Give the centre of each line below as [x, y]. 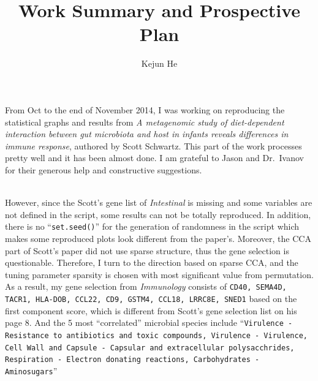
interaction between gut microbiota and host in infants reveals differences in [147, 134]
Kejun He [159, 63]
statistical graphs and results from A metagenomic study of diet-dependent [145, 122]
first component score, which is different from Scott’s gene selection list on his [151, 310]
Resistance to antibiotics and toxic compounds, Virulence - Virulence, [156, 335]
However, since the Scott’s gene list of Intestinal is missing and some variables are [159, 202]
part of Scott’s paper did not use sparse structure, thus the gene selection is [147, 250]
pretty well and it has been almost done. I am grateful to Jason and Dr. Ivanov [155, 158]
